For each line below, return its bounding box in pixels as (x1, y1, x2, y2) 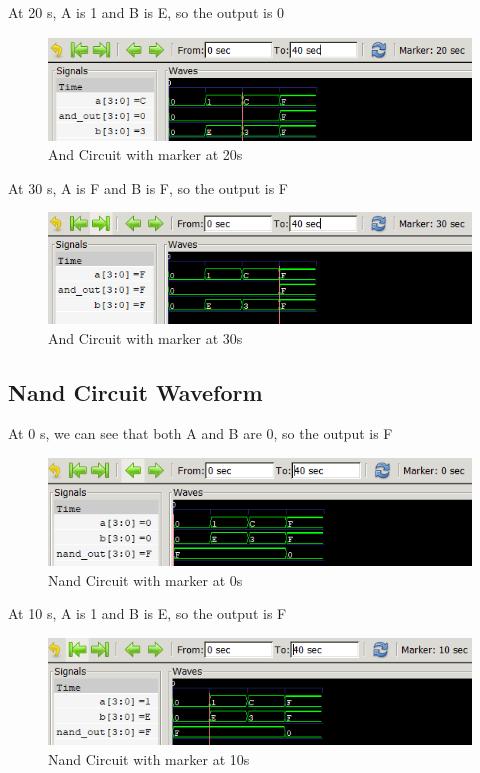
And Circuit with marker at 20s (48, 144, 243, 165)
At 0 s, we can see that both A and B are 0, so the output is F (8, 423, 393, 444)
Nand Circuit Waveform (8, 376, 263, 407)
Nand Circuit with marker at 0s (48, 569, 243, 590)
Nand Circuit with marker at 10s (48, 748, 250, 769)
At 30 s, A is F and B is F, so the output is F (8, 177, 288, 198)
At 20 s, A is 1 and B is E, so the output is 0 (8, 2, 285, 22)
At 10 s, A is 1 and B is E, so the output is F (8, 603, 287, 624)
